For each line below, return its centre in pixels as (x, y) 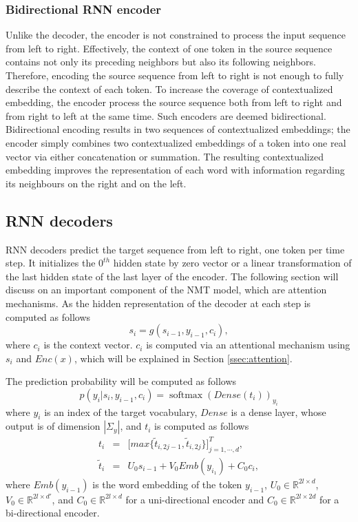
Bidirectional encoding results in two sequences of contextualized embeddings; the (178, 129)
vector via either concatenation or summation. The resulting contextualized (165, 156)
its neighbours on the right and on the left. (96, 183)
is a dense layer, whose (278, 411)
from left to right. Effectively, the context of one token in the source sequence (169, 48)
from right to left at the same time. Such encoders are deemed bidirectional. (166, 115)
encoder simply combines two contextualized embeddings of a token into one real (176, 142)
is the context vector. (88, 345)
